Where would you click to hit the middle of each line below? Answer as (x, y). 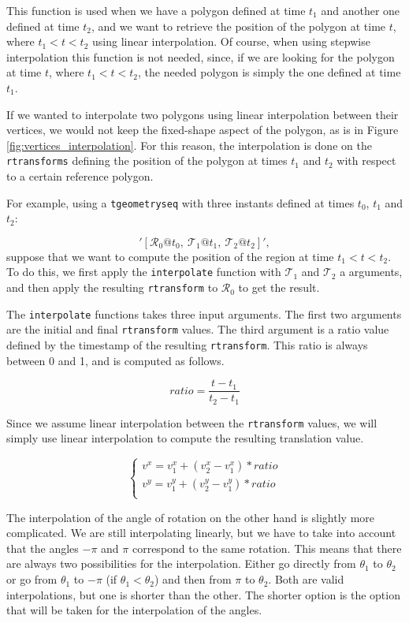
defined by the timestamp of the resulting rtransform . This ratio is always (187, 345)
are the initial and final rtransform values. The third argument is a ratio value (198, 329)
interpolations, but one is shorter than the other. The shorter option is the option (203, 594)
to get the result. (279, 287)
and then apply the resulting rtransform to (112, 287)
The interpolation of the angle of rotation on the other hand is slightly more (191, 517)
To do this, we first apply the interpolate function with (144, 272)
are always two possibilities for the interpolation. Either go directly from (181, 563)
